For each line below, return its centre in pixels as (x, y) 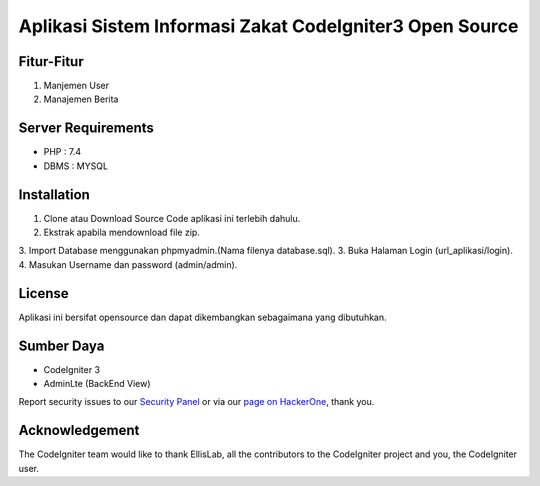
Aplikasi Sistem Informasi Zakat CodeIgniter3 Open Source (268, 26)
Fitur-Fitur (51, 61)
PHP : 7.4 (62, 152)
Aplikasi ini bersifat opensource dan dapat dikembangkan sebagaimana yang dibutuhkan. (202, 317)
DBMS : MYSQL (76, 166)
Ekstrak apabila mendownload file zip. (121, 232)
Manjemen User (76, 86)
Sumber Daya (61, 345)
